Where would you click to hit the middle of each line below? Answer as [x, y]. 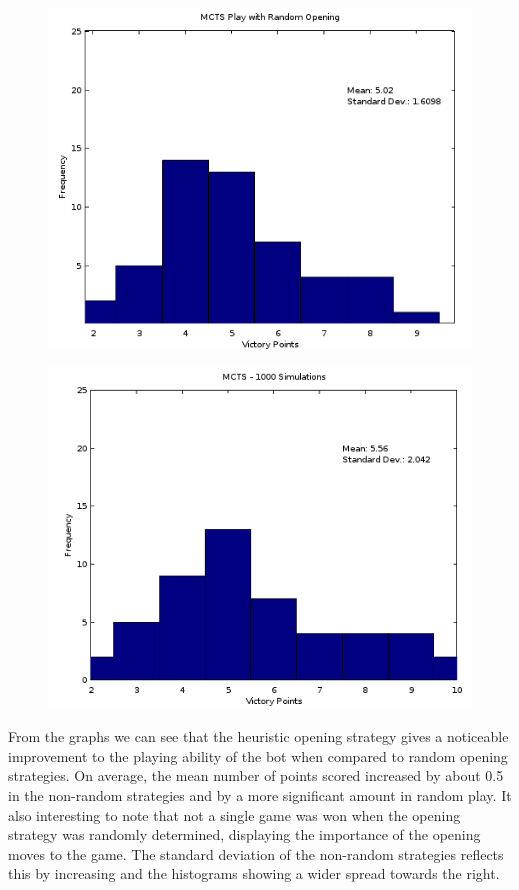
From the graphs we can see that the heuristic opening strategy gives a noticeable [258, 736]
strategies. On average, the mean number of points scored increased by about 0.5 [256, 775]
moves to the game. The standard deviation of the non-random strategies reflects [256, 853]
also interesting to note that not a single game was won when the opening [234, 814]
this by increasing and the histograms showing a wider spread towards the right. [254, 873]
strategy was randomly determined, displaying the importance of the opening [244, 834]
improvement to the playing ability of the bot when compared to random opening [258, 755]
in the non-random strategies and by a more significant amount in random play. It [260, 794]
